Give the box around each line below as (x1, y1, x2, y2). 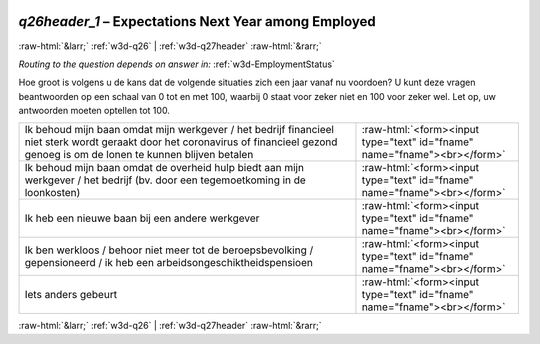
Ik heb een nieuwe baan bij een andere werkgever (24, 211, 260, 225)
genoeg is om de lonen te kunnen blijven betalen (24, 148, 254, 162)
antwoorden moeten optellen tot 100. (18, 105, 170, 117)
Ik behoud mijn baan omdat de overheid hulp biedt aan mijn (24, 161, 305, 175)
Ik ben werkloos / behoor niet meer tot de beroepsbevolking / (24, 243, 314, 257)
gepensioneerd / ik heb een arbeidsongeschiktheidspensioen (24, 256, 314, 270)
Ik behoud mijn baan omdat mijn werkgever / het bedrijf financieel (24, 123, 335, 137)
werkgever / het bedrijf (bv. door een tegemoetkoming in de (24, 173, 307, 187)
